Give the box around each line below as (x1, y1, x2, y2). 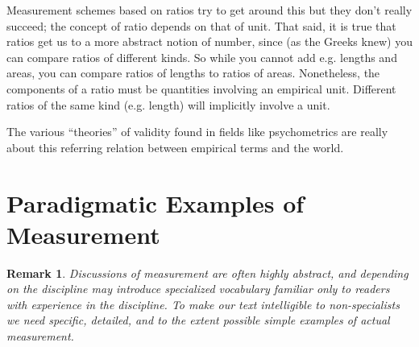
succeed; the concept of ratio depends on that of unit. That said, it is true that (6, 17, 396, 34)
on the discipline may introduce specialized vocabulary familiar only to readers (6, 280, 390, 297)
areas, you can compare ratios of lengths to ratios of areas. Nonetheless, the (6, 64, 380, 81)
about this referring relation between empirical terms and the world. (6, 138, 344, 155)
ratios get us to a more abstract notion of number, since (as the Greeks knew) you (6, 33, 413, 50)
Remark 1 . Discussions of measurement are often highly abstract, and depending (6, 264, 409, 281)
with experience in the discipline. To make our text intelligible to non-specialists (6, 295, 400, 312)
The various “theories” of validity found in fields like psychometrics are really (6, 123, 388, 140)
